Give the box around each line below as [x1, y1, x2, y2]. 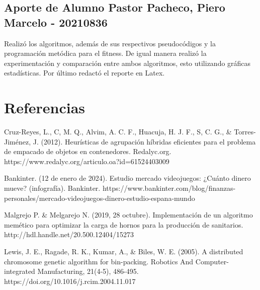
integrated [4, 266, 35, 276]
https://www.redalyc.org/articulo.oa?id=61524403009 [4, 156, 169, 166]
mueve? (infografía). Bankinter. [4, 183, 101, 193]
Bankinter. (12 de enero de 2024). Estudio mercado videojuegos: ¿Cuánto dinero [4, 173, 251, 183]
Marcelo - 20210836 [4, 14, 108, 30]
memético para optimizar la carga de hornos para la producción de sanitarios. [4, 219, 243, 230]
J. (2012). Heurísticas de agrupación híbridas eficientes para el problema [33, 136, 256, 147]
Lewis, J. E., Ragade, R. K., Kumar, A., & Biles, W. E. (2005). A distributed [4, 246, 243, 257]
